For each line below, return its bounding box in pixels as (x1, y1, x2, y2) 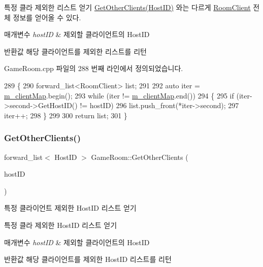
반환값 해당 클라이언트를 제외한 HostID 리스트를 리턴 (4, 254, 172, 264)
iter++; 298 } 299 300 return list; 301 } (4, 110, 127, 120)
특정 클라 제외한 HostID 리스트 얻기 (4, 219, 117, 230)
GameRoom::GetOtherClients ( (91, 151, 188, 162)
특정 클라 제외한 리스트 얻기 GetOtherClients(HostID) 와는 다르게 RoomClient (4, 2, 251, 12)
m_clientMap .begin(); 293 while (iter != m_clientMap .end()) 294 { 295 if (4, 90, 234, 101)
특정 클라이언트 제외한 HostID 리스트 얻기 (4, 203, 137, 213)
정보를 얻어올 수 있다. (13, 12, 81, 22)
